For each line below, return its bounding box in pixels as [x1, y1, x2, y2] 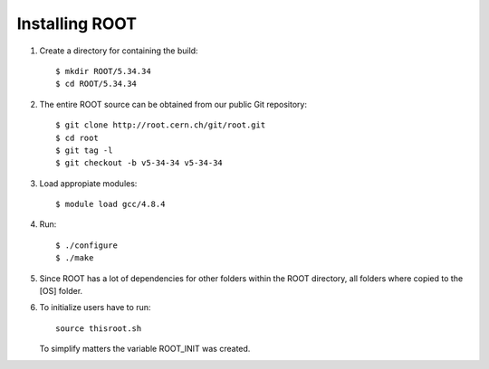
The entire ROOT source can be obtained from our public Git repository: [39, 99, 308, 109]
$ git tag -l [55, 145, 113, 156]
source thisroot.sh [55, 323, 142, 334]
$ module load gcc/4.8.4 [55, 199, 166, 210]
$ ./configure [55, 240, 118, 251]
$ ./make [55, 253, 94, 263]
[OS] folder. [39, 286, 83, 297]
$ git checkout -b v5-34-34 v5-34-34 [55, 158, 224, 168]
